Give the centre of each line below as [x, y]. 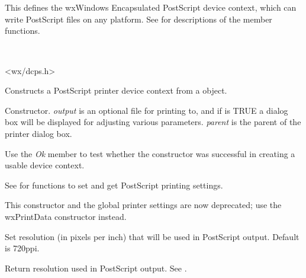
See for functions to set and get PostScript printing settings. [114, 185]
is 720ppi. [22, 248]
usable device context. [45, 165]
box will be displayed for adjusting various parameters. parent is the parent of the [153, 122]
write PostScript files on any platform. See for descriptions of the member [138, 19]
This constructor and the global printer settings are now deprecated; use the [143, 205]
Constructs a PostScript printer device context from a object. [116, 90]
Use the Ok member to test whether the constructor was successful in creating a [150, 153]
